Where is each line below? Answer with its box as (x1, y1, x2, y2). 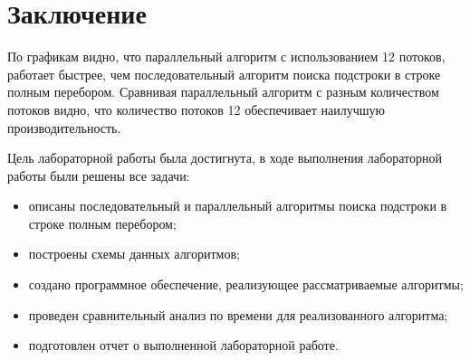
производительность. (7, 118, 121, 137)
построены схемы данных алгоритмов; (28, 244, 240, 263)
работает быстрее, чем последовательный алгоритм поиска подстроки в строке (7, 64, 441, 83)
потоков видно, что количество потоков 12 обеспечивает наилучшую (7, 99, 385, 118)
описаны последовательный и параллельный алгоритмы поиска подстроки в (28, 196, 447, 215)
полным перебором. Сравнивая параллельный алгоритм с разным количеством (7, 82, 439, 101)
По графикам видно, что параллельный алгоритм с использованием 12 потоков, (7, 47, 446, 66)
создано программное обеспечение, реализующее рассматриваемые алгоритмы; (28, 275, 464, 294)
